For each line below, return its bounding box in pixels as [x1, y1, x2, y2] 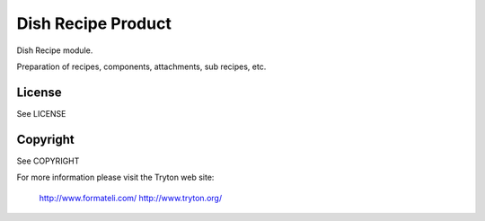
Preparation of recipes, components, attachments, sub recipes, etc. [16, 61, 267, 72]
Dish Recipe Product [16, 13, 172, 33]
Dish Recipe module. [16, 45, 93, 56]
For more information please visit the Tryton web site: [16, 172, 215, 183]
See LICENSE [16, 108, 66, 119]
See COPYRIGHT [16, 155, 80, 166]
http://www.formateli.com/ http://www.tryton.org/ [39, 192, 223, 203]
